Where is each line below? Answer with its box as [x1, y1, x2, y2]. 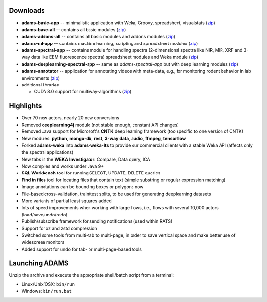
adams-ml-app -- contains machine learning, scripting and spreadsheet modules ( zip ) [21, 40, 198, 46]
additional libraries [21, 82, 59, 88]
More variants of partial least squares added [21, 198, 112, 204]
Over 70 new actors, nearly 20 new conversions [21, 115, 120, 121]
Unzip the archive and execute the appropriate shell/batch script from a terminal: [9, 272, 174, 278]
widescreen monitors [21, 239, 65, 245]
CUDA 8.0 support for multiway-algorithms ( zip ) [34, 89, 132, 95]
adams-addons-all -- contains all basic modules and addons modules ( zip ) [21, 34, 176, 40]
